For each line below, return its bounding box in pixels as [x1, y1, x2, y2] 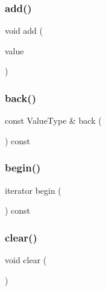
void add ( [5, 24, 43, 37]
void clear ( [5, 254, 47, 266]
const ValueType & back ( [5, 114, 102, 127]
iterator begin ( [5, 184, 61, 196]
